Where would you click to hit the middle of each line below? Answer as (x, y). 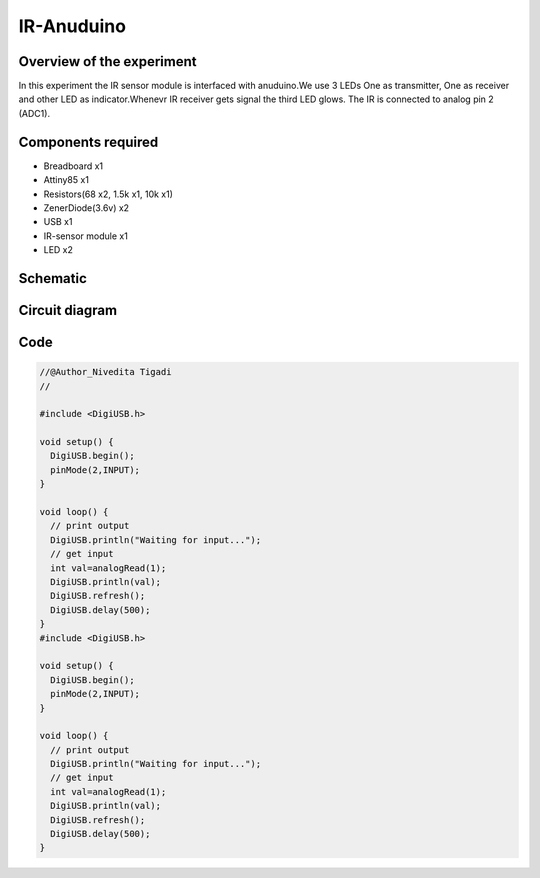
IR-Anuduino (72, 26)
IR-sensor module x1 (86, 236)
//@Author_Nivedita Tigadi (105, 372)
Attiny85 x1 (66, 180)
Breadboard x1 (73, 166)
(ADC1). (34, 113)
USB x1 (58, 222)
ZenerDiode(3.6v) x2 (86, 207)
